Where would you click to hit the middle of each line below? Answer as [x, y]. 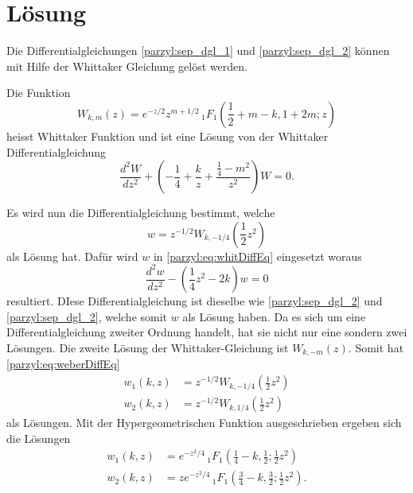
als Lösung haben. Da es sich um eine [274, 316]
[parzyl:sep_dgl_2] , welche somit [87, 316]
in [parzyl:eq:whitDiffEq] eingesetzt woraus [257, 256]
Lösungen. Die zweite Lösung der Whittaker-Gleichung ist [148, 348]
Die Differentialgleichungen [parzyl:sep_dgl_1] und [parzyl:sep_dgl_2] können [198, 50]
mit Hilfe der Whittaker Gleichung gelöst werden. [127, 66]
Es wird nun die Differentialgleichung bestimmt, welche [141, 213]
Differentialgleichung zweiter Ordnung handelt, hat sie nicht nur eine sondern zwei [207, 332]
